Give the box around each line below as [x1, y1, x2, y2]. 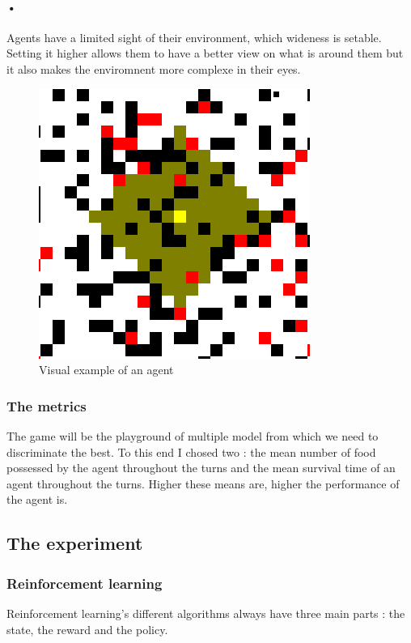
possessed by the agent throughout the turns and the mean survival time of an [6, 459, 396, 476]
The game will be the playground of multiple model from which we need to [6, 427, 379, 444]
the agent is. [6, 491, 68, 508]
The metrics [6, 395, 87, 415]
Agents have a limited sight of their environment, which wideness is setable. [6, 28, 382, 45]
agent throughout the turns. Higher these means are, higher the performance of [6, 475, 400, 492]
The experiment [6, 530, 143, 556]
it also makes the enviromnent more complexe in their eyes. [6, 60, 301, 77]
